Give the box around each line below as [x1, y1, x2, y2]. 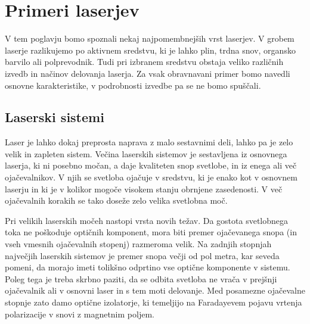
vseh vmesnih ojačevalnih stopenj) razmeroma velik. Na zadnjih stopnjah [5, 238, 272, 250]
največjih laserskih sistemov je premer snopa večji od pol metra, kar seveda [5, 249, 280, 261]
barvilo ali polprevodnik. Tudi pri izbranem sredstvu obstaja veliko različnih [5, 55, 284, 68]
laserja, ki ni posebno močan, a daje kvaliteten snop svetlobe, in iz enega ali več [5, 159, 297, 172]
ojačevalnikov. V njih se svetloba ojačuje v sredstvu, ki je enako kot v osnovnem [5, 171, 297, 183]
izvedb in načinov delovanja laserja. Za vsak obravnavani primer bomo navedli [5, 67, 290, 79]
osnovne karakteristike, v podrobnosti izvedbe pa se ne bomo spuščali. [5, 79, 261, 91]
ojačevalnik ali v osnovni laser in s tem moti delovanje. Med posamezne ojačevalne [5, 284, 305, 297]
